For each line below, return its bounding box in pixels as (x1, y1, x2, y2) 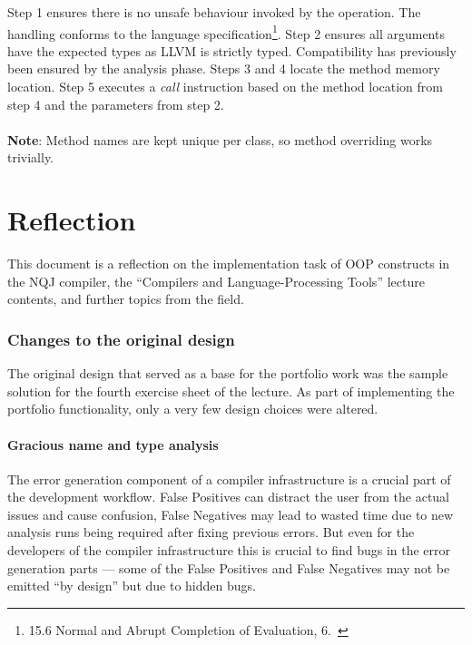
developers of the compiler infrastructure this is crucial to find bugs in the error (7, 541, 451, 560)
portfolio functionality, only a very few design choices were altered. (7, 399, 379, 418)
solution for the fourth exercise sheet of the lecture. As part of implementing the (7, 381, 455, 400)
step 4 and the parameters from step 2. (7, 94, 224, 113)
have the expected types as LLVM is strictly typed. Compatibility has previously (7, 41, 457, 60)
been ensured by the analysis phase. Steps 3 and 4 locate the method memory (7, 59, 440, 78)
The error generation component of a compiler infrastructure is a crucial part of (7, 469, 451, 488)
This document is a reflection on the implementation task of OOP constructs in (7, 254, 450, 273)
